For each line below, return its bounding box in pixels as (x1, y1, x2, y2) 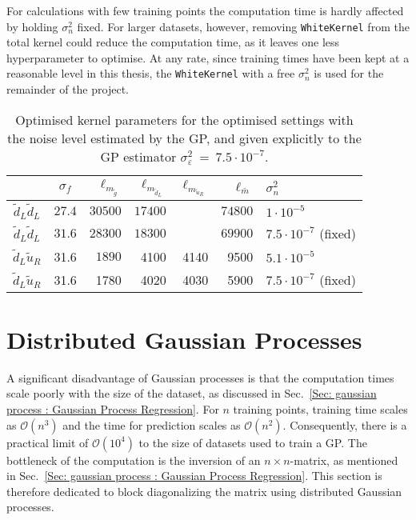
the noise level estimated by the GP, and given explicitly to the (7, 128, 362, 147)
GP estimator (100, 146, 177, 166)
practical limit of (6, 434, 89, 450)
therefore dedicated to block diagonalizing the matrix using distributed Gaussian (6, 482, 402, 499)
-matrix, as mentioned (290, 451, 398, 468)
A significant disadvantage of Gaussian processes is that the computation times (6, 369, 394, 386)
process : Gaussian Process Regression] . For (6, 401, 219, 418)
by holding (6, 18, 58, 34)
